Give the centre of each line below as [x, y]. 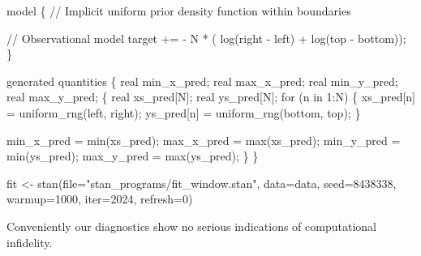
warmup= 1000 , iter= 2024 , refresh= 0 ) [100, 199]
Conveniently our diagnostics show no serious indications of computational [191, 226]
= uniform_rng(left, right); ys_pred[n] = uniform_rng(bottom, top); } [184, 112]
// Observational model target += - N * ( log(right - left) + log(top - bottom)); [206, 38]
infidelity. [30, 242]
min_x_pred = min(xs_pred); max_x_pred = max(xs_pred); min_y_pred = [204, 140]
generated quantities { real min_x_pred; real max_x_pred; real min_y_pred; [202, 81]
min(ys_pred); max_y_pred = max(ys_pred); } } [133, 156]
